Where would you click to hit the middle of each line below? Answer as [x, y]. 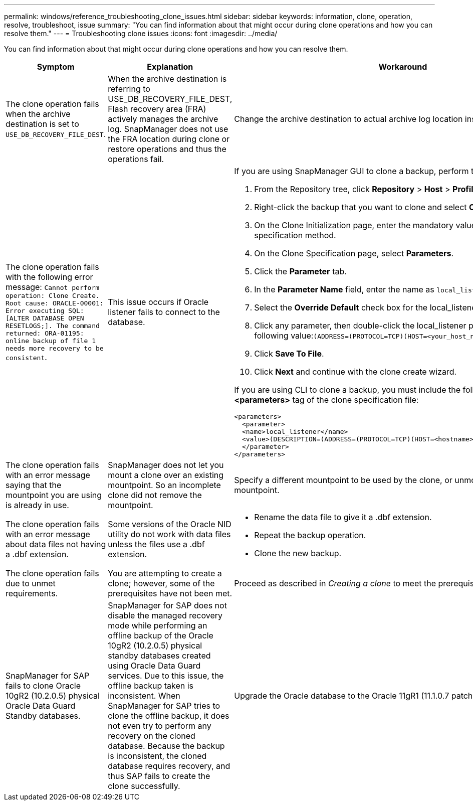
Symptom [56, 67]
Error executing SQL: [45, 311]
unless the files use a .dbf [156, 544]
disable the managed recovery [165, 615]
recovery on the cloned [152, 736]
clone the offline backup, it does [169, 716]
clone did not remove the [155, 495]
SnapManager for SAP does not [167, 605]
